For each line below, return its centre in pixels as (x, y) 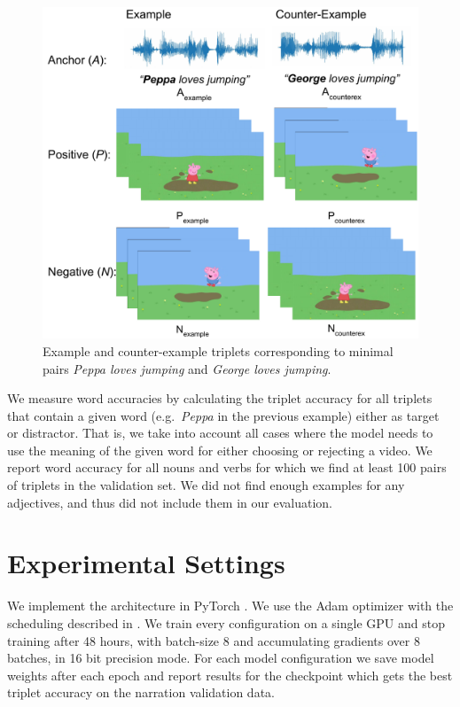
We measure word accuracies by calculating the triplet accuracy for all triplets (220, 398)
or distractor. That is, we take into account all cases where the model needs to (220, 433)
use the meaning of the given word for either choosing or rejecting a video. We (220, 450)
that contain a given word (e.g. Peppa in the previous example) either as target (223, 415)
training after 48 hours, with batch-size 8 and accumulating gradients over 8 (214, 640)
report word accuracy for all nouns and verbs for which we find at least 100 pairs (227, 467)
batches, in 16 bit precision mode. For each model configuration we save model (221, 658)
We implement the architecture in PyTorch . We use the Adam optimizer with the (230, 606)
